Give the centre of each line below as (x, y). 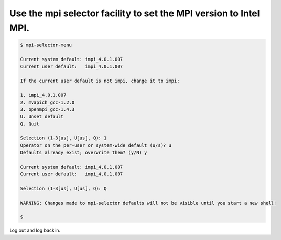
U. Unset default (42, 116)
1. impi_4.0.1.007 (43, 95)
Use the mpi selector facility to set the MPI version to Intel (135, 13)
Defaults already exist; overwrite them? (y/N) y (84, 152)
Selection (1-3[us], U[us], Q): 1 (63, 138)
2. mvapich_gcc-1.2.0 (47, 102)
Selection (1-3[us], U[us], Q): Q (63, 188)
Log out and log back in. (35, 230)
